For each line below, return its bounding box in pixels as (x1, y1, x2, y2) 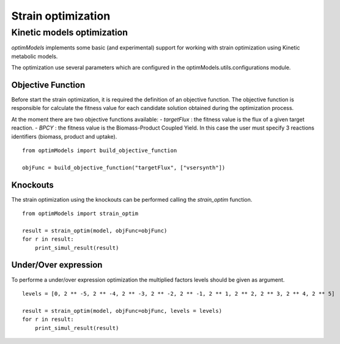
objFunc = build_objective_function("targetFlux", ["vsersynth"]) (22, 164, 226, 171)
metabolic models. (11, 53, 58, 60)
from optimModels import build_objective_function (22, 147, 177, 154)
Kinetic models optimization (11, 27, 128, 38)
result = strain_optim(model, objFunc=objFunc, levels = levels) (22, 307, 223, 314)
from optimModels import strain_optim (22, 210, 139, 217)
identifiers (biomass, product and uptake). (11, 133, 117, 140)
